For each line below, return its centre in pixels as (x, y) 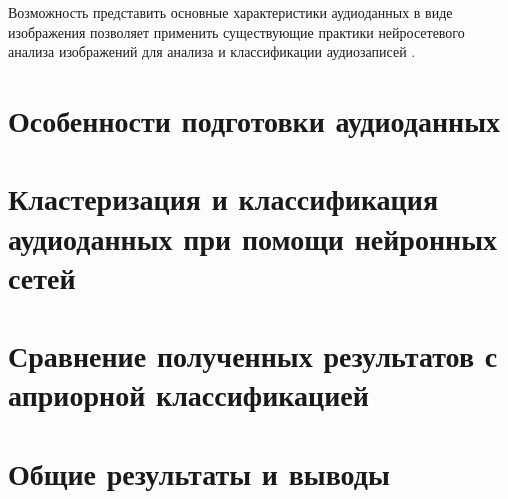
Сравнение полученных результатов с (253, 355)
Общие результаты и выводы (199, 472)
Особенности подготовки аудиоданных (254, 119)
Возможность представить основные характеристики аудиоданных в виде (230, 12)
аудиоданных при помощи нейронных (253, 237)
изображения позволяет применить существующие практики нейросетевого (236, 31)
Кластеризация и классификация (223, 198)
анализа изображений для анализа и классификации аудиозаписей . (212, 51)
